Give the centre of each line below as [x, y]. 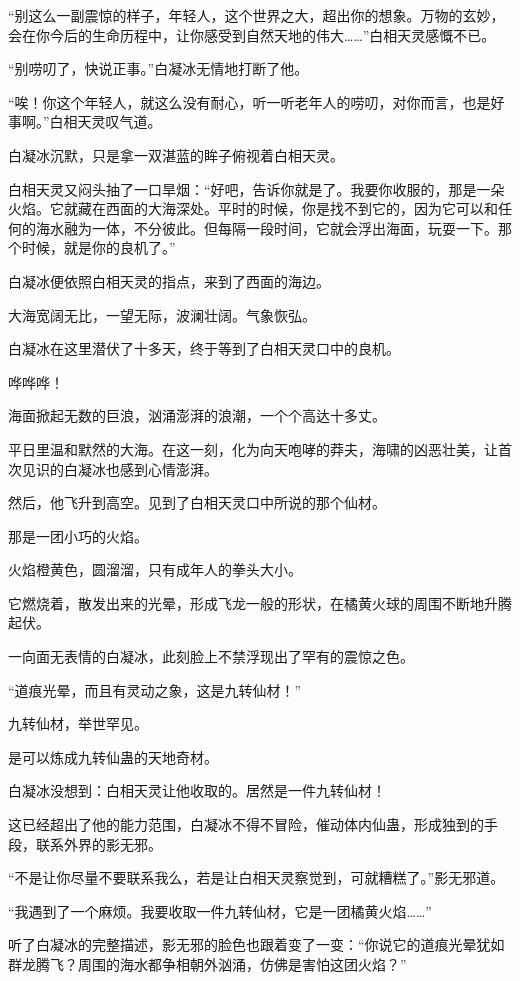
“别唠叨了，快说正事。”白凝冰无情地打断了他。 [158, 68]
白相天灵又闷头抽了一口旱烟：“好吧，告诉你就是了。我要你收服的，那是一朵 [256, 188]
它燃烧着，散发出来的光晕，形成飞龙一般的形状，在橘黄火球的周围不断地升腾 [260, 602]
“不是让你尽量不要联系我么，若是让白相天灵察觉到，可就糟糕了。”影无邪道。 [256, 877]
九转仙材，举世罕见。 [78, 723]
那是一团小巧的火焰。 [78, 535]
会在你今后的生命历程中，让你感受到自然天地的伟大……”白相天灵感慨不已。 [252, 34]
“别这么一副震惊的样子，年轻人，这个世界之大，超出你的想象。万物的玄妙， [256, 15]
